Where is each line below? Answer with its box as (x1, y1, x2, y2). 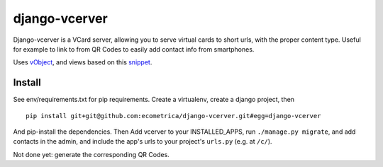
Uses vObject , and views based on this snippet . (13, 58, 152, 67)
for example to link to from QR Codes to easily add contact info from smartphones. (13, 45, 255, 53)
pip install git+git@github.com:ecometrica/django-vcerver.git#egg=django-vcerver (26, 112, 321, 120)
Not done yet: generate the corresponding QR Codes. (13, 150, 170, 159)
